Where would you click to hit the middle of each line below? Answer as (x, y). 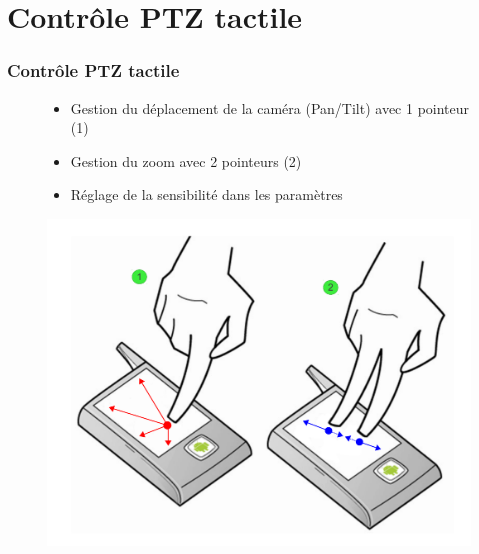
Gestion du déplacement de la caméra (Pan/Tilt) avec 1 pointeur (270, 107)
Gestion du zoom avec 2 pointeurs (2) (186, 160)
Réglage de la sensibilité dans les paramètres (206, 194)
